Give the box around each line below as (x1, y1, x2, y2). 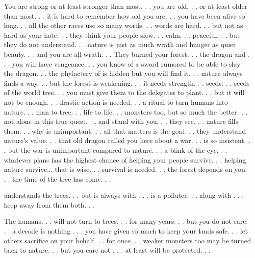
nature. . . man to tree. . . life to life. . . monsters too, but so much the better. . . (4, 106, 248, 117)
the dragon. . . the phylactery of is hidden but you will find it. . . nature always (4, 68, 243, 78)
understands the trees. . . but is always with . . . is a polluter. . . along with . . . (4, 190, 244, 200)
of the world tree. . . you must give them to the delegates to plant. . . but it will (4, 87, 245, 97)
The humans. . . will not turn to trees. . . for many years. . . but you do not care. (4, 216, 248, 226)
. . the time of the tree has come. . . (4, 173, 111, 184)
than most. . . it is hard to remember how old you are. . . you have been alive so (4, 10, 245, 21)
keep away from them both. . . (4, 199, 95, 210)
